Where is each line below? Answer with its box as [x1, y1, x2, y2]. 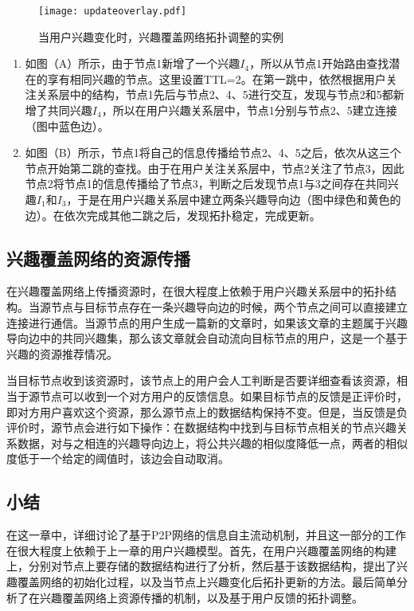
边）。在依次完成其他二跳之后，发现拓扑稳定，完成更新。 [25, 206, 321, 223]
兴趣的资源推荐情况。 [6, 345, 118, 362]
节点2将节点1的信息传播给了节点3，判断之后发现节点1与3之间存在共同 [25, 175, 388, 192]
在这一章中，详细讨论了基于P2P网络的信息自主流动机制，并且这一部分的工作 [6, 527, 407, 543]
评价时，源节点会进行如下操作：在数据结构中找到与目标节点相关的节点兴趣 [6, 419, 396, 436]
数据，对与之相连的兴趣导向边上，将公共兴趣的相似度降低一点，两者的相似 [17, 434, 408, 451]
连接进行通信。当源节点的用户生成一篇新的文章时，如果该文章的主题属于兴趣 [6, 314, 408, 331]
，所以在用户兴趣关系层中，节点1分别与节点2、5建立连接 [101, 102, 397, 119]
